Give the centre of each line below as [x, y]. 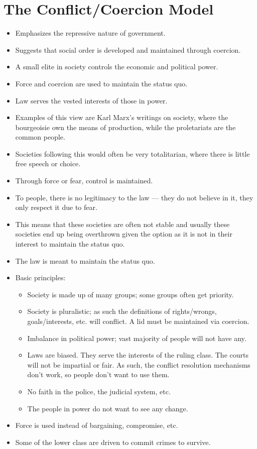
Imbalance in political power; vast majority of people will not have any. [137, 338]
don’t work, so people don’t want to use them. [98, 374]
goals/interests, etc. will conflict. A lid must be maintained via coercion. [138, 321]
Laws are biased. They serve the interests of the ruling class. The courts [138, 355]
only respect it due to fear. [56, 207]
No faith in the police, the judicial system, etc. [99, 391]
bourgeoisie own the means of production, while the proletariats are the [125, 127]
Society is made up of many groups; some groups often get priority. [131, 294]
